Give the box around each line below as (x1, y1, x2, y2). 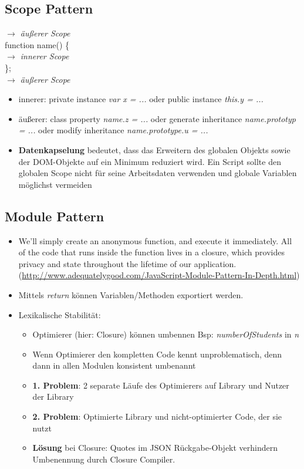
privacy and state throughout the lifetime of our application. (18, 257, 237, 269)
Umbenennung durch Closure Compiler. (32, 453, 175, 465)
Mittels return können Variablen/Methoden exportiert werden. (18, 288, 244, 301)
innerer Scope (20, 50, 69, 62)
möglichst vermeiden (18, 178, 92, 190)
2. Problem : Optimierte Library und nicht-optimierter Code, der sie (32, 410, 282, 423)
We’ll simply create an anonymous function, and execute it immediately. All (18, 234, 292, 247)
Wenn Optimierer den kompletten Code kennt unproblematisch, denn (32, 347, 282, 360)
